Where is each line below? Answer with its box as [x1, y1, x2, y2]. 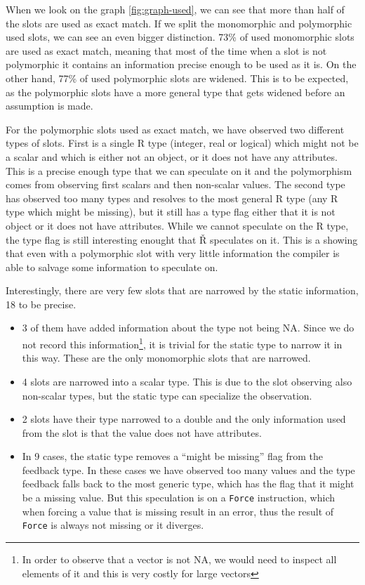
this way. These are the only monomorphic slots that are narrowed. [22, 350, 311, 365]
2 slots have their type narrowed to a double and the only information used [22, 412, 346, 426]
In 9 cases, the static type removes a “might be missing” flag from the [22, 449, 324, 464]
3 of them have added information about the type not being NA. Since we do [22, 320, 354, 335]
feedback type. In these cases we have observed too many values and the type [22, 462, 355, 477]
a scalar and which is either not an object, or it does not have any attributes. [6, 149, 338, 164]
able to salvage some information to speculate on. [6, 259, 218, 274]
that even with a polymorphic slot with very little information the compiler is [6, 246, 340, 261]
